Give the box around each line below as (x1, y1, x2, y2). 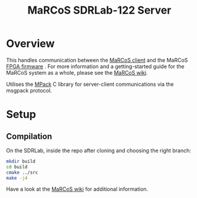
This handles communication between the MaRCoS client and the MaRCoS (6, 56, 188, 63)
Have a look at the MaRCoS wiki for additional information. (6, 186, 148, 193)
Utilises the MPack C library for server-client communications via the (6, 81, 174, 88)
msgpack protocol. (6, 87, 52, 94)
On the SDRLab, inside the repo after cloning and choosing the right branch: (6, 146, 191, 154)
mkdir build (6, 158, 35, 164)
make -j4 (6, 175, 28, 181)
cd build (6, 164, 28, 170)
